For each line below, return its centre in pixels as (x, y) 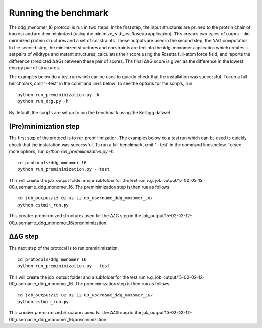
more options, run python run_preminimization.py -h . (62, 151)
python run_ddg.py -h (43, 101)
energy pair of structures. (34, 67)
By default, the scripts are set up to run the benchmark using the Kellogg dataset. (90, 112)
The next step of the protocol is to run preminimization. (64, 248)
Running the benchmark (59, 13)
